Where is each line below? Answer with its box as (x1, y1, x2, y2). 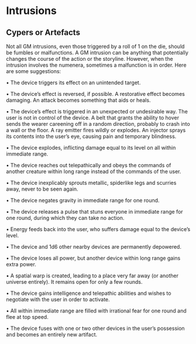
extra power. (6, 261, 36, 267)
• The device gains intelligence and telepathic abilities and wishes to (6, 290, 171, 297)
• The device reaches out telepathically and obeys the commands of (6, 162, 171, 168)
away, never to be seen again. (6, 185, 78, 192)
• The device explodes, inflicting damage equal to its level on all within (6, 145, 176, 151)
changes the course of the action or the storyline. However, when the (6, 56, 174, 62)
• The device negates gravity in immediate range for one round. (6, 197, 160, 204)
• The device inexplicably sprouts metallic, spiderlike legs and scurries (6, 180, 177, 186)
